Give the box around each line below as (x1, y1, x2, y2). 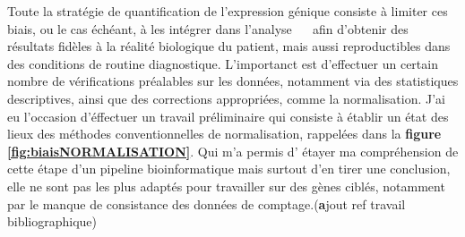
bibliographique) (7, 212, 98, 231)
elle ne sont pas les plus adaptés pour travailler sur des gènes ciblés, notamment (7, 176, 445, 195)
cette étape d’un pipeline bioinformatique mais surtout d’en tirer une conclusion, (7, 159, 451, 178)
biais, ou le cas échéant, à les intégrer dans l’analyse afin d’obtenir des (7, 19, 409, 38)
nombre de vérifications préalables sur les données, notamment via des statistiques (7, 72, 459, 90)
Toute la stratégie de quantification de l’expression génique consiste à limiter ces (7, 2, 448, 20)
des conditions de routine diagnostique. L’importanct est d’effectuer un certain (7, 54, 438, 72)
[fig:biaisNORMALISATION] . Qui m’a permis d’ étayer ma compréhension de (7, 141, 459, 160)
